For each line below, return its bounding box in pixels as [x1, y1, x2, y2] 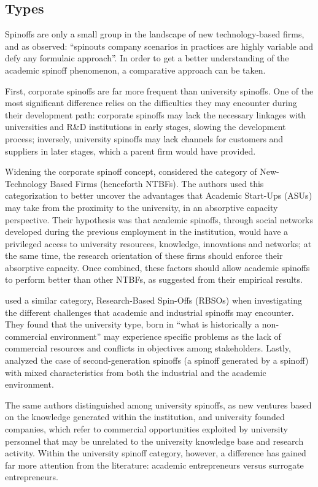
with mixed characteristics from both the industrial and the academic [5, 366, 266, 378]
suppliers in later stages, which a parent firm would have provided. [5, 144, 256, 157]
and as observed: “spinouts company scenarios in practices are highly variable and [5, 39, 314, 52]
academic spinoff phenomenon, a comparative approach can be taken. [5, 63, 266, 76]
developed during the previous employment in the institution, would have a [5, 225, 289, 238]
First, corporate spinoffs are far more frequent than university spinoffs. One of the [5, 84, 314, 97]
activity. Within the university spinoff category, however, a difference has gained [5, 447, 306, 459]
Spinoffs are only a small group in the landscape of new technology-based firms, [5, 28, 304, 40]
